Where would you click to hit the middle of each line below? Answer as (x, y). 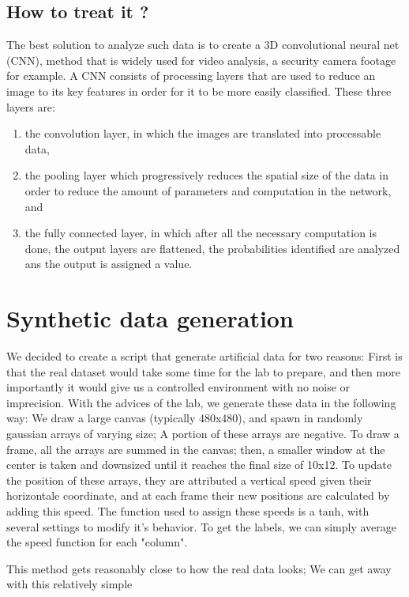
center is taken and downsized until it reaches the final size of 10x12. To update (199, 465)
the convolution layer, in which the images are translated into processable (203, 133)
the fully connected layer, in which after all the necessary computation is (201, 233)
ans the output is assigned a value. (109, 264)
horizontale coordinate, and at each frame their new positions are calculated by (198, 495)
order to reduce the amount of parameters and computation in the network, (208, 190)
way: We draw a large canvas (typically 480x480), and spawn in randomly (185, 418)
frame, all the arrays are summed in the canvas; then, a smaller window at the (196, 449)
